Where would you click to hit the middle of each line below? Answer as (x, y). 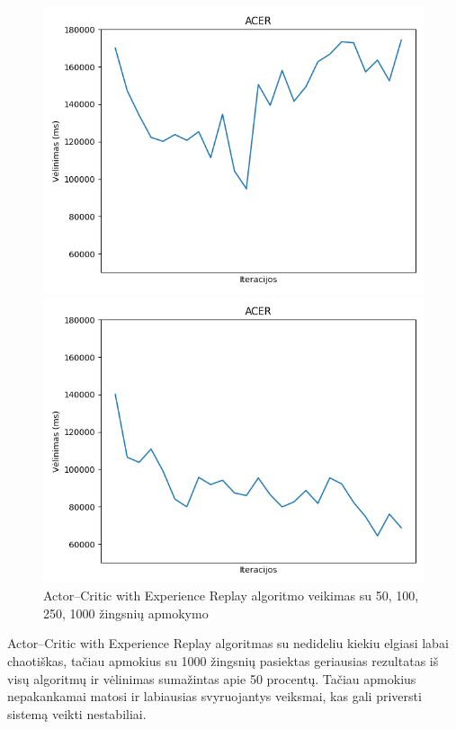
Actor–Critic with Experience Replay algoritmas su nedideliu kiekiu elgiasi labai (228, 643)
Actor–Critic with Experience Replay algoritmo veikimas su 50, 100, (231, 596)
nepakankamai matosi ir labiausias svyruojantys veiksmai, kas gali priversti (215, 696)
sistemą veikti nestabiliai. (77, 713)
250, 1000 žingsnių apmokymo (126, 613)
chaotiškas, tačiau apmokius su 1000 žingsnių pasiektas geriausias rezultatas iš (223, 660)
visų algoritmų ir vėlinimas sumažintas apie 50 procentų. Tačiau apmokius (212, 678)
